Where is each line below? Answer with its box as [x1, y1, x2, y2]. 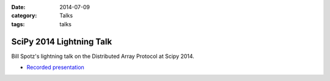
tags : [11, 20, 25, 27]
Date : [11, 4, 26, 10]
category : [11, 12, 37, 19]
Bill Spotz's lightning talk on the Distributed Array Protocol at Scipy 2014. [11, 52, 195, 60]
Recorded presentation [26, 64, 85, 71]
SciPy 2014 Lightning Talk [11, 37, 112, 47]
